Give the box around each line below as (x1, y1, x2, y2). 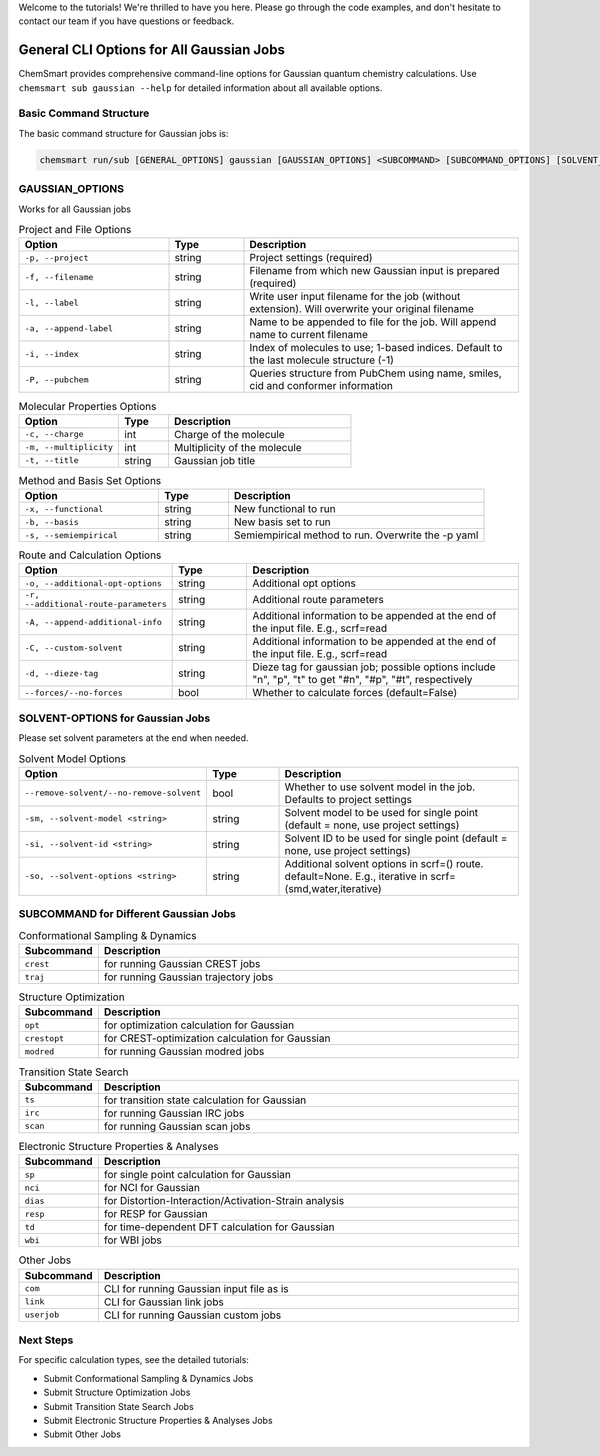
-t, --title (24, 455, 79, 466)
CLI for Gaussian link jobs (103, 1295, 224, 1309)
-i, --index (24, 348, 79, 359)
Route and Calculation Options (18, 548, 162, 562)
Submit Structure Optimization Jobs (43, 1386, 191, 1399)
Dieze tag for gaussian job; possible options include (252, 660, 496, 674)
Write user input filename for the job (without (249, 290, 461, 304)
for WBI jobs (103, 1233, 162, 1247)
